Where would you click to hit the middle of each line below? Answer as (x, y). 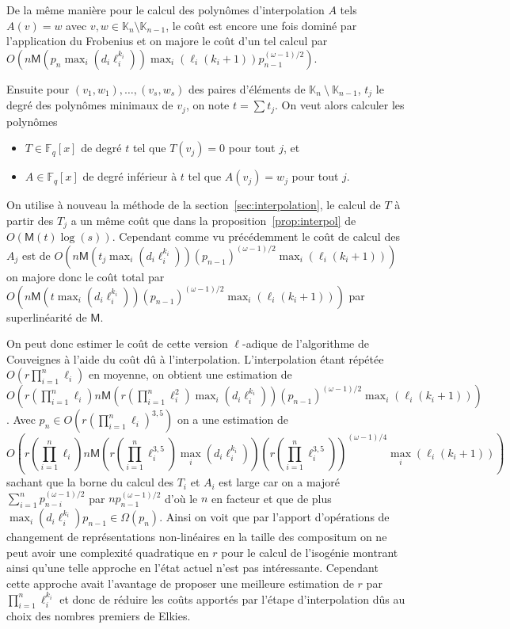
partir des (30, 220)
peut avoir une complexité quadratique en (108, 552)
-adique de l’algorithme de (306, 343)
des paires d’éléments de (247, 88)
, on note (207, 105)
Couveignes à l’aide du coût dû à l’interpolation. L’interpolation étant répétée (195, 358)
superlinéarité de (47, 316)
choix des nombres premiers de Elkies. (99, 616)
